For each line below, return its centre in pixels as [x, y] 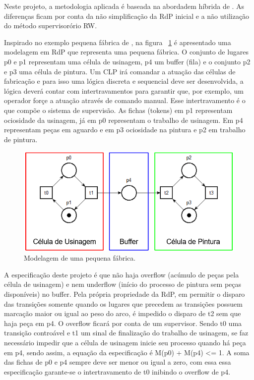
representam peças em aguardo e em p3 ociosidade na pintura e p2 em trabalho [125, 130]
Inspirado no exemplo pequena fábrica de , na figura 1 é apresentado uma [118, 42]
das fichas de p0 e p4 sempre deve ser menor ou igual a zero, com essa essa [118, 362]
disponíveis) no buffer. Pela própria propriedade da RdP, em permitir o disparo [125, 294]
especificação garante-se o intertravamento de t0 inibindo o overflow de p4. [117, 371]
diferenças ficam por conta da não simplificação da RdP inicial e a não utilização [127, 16]
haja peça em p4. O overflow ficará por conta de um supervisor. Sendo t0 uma [123, 323]
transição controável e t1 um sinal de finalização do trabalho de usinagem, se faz [126, 333]
